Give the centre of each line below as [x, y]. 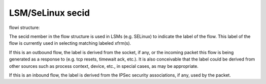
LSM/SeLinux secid [50, 13]
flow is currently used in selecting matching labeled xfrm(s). [70, 43]
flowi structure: [25, 28]
